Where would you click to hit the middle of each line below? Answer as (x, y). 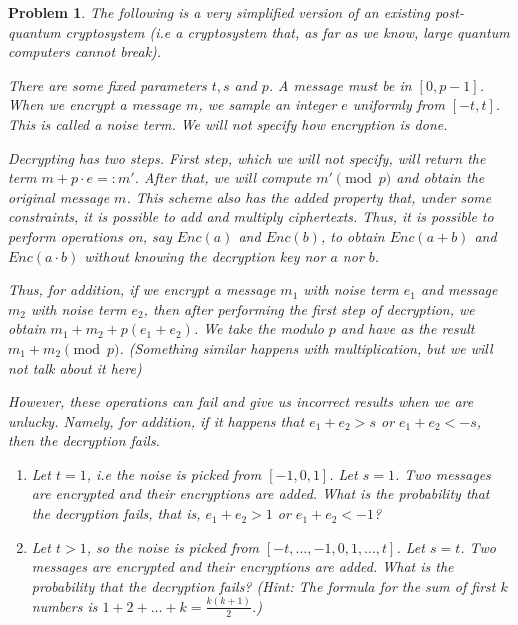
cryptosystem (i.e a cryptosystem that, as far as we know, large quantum (287, 31)
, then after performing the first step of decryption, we (309, 308)
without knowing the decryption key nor (205, 255)
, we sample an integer (267, 104)
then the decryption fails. (84, 440)
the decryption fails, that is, (116, 513)
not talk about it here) (75, 367)
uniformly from (398, 104)
